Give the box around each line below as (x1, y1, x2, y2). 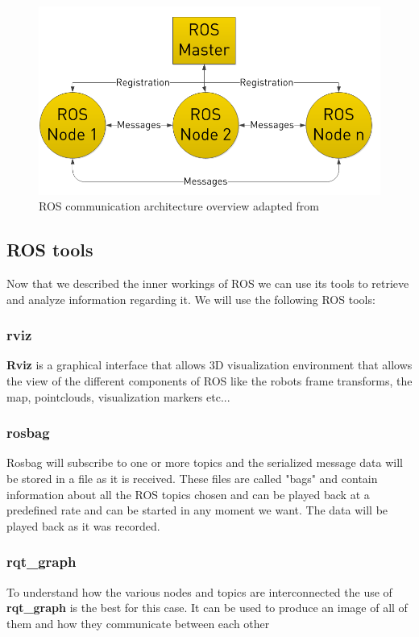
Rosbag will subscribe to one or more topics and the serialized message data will (6, 454, 403, 471)
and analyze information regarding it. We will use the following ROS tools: (6, 290, 375, 307)
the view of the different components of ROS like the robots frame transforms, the (6, 373, 413, 389)
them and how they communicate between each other (6, 614, 270, 631)
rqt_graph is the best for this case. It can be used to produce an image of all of (6, 599, 408, 616)
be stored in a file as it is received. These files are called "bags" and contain (6, 470, 378, 486)
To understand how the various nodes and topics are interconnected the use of (6, 583, 392, 600)
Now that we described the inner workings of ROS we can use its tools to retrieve (6, 275, 409, 291)
